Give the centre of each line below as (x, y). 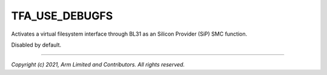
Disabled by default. (36, 45)
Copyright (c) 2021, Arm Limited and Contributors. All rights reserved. (98, 65)
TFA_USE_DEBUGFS (62, 16)
